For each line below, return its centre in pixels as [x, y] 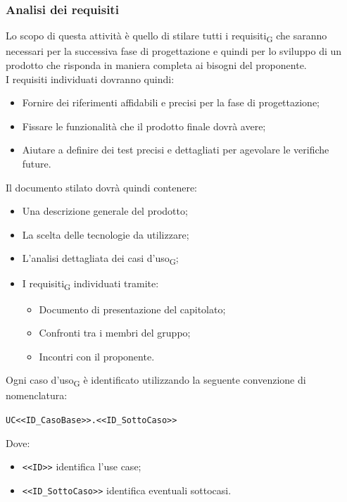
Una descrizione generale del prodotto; [105, 211]
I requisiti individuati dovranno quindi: [90, 79]
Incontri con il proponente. [97, 356]
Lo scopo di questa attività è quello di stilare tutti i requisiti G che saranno [166, 37]
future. [37, 163]
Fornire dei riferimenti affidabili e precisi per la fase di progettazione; [171, 102]
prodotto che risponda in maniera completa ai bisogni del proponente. [156, 64]
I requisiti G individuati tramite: [90, 284]
